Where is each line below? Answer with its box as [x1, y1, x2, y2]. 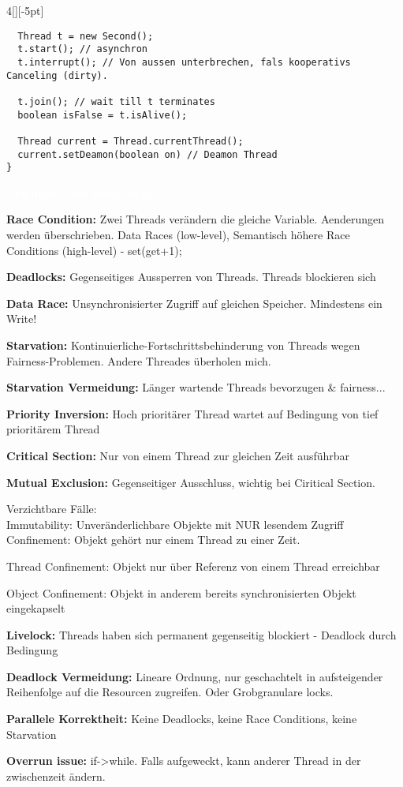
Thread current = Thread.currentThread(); [17, 135, 244, 147]
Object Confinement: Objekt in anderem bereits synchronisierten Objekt [6, 584, 356, 601]
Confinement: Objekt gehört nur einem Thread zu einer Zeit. [6, 531, 300, 548]
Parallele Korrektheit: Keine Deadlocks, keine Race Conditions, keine [6, 710, 357, 727]
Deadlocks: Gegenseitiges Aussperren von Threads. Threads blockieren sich [6, 268, 376, 285]
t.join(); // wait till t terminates [17, 96, 215, 107]
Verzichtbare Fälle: [6, 500, 97, 517]
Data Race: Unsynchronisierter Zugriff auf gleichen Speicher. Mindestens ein [6, 294, 382, 311]
